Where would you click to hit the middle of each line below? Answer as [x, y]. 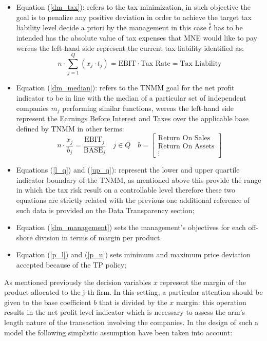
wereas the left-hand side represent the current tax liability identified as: [130, 48]
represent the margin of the [203, 282]
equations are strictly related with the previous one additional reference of [133, 200]
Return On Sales [184, 138]
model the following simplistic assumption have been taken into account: [118, 332]
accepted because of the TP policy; [71, 264]
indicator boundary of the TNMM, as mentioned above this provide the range [139, 179]
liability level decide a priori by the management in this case [111, 27]
